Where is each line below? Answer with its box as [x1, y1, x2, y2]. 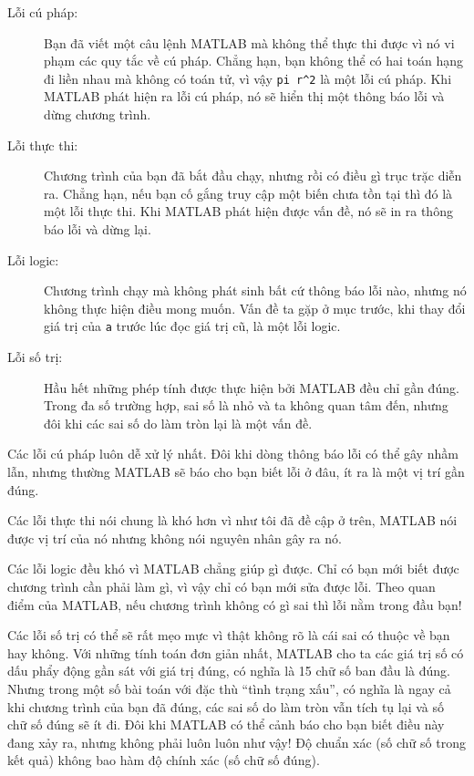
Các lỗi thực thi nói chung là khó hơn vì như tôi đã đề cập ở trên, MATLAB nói [7, 511, 458, 530]
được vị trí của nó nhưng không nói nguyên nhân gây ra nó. [7, 528, 342, 547]
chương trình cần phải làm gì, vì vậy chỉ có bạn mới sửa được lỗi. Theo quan [7, 576, 436, 595]
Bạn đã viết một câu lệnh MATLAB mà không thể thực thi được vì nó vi [44, 33, 455, 52]
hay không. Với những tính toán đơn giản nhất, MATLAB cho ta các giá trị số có [7, 643, 464, 662]
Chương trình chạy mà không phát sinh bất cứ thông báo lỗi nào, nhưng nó [44, 281, 467, 300]
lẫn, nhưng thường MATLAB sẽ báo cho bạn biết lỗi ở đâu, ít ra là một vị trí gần [7, 462, 465, 481]
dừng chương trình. [44, 105, 151, 124]
